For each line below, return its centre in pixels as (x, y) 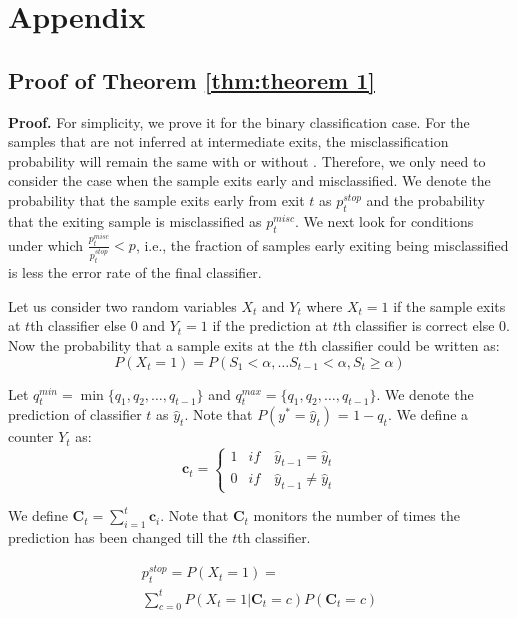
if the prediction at (270, 325)
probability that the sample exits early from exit (156, 199)
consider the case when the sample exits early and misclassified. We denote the (249, 180)
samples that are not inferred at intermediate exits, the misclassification (228, 141)
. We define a (428, 414)
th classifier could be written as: (401, 345)
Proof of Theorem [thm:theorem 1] (191, 79)
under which (46, 244)
